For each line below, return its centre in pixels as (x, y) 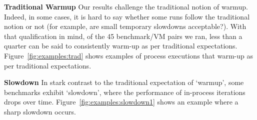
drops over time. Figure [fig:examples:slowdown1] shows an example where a (121, 102)
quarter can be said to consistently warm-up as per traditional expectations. (121, 46)
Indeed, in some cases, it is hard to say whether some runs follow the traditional (127, 16)
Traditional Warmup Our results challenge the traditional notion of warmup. (126, 6)
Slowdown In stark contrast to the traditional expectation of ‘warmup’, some (124, 82)
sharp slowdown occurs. (40, 111)
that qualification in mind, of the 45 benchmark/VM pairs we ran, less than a (123, 36)
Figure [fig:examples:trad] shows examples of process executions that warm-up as (128, 55)
